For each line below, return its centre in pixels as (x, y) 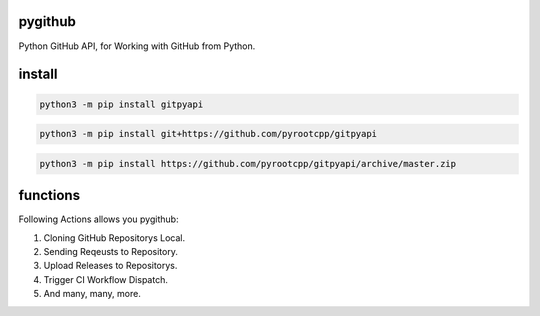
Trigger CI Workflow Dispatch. (106, 279)
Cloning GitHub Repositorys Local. (114, 237)
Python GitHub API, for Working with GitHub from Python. (137, 46)
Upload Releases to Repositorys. (110, 266)
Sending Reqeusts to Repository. (111, 251)
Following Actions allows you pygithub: (98, 219)
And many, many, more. (92, 294)
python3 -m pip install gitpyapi (121, 104)
